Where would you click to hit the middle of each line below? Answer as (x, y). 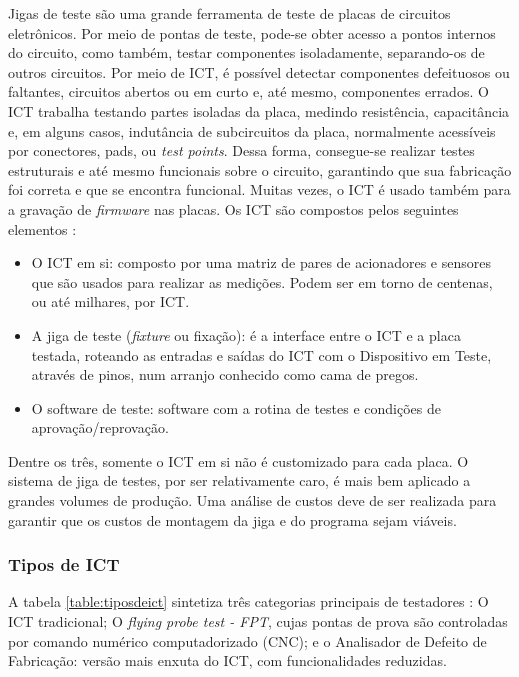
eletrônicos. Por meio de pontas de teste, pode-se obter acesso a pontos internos (252, 32)
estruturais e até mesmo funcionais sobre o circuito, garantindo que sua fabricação (260, 169)
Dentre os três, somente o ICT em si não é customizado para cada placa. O (238, 460)
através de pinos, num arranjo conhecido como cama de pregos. (225, 374)
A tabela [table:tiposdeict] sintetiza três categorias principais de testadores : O (248, 601)
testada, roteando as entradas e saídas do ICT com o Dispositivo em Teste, (261, 354)
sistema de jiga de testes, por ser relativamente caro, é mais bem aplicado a (239, 480)
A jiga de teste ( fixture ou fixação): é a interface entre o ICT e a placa (246, 334)
